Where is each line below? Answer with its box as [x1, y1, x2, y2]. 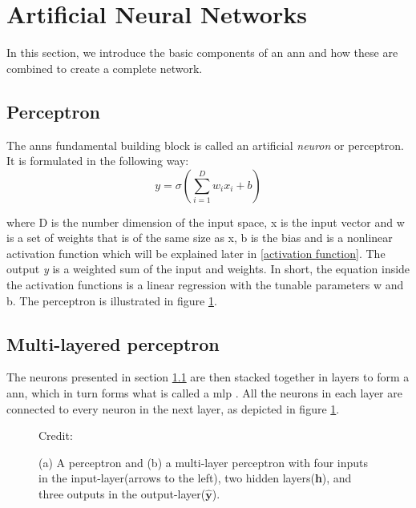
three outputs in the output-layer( [38, 486, 206, 502]
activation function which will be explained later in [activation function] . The [6, 244, 386, 261]
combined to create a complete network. [6, 59, 203, 76]
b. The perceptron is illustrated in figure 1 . [6, 292, 217, 308]
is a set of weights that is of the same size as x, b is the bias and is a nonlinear [6, 229, 393, 246]
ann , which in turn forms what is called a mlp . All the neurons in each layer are [6, 385, 402, 401]
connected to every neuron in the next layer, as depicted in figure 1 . [6, 400, 340, 417]
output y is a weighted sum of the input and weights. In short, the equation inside [6, 260, 410, 277]
